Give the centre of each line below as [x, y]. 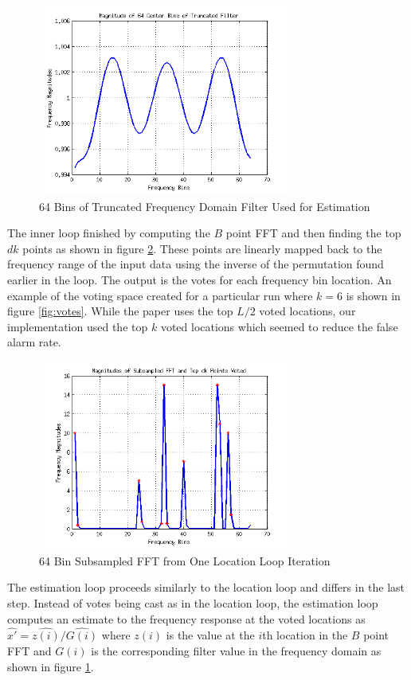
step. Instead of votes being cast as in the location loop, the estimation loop [193, 603]
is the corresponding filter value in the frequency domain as [236, 651]
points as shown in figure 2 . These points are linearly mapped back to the [202, 248]
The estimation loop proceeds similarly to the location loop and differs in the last [206, 587]
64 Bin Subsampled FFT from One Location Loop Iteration [185, 560]
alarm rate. [34, 342]
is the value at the [210, 635]
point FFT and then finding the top [313, 233]
